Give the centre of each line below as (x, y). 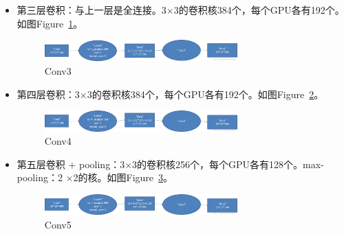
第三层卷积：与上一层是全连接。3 (92, 10)
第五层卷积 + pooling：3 (71, 164)
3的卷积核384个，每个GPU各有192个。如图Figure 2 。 (205, 94)
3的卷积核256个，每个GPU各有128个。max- (228, 164)
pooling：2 (40, 177)
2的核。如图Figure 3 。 (123, 177)
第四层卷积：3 (48, 94)
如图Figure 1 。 (50, 23)
